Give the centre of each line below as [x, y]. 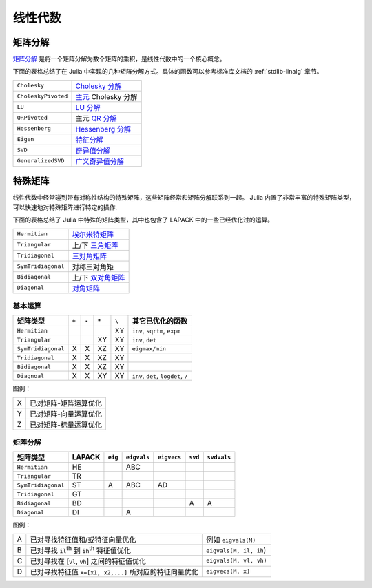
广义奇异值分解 [100, 161]
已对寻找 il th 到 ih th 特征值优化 [80, 549]
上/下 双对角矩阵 [99, 277]
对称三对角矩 [93, 266]
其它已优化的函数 [160, 322]
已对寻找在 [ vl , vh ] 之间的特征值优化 [88, 561]
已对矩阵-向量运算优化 [66, 414]
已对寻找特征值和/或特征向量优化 [83, 539]
